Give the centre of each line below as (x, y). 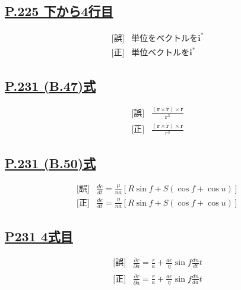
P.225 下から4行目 (59, 11)
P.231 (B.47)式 (50, 85)
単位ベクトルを (161, 53)
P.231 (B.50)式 (50, 163)
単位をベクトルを (165, 38)
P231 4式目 (39, 236)
